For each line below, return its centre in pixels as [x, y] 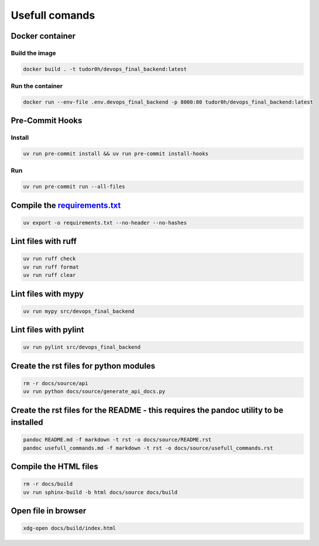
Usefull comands [53, 15]
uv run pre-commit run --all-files [74, 187]
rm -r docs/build [48, 484]
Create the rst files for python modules [83, 366]
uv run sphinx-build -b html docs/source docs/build [100, 492]
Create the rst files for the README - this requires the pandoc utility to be [147, 410]
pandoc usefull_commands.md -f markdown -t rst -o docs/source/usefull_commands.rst [148, 448]
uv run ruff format [51, 267]
